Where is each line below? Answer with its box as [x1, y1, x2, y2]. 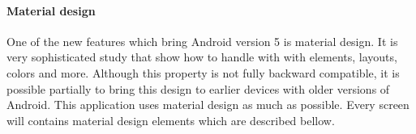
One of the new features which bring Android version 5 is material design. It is [6, 32, 398, 49]
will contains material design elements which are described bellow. [6, 111, 335, 128]
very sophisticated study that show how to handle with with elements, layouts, [6, 48, 397, 65]
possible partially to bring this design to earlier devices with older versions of [6, 80, 390, 97]
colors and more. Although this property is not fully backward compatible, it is [6, 64, 400, 81]
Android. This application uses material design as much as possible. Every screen [6, 96, 410, 113]
